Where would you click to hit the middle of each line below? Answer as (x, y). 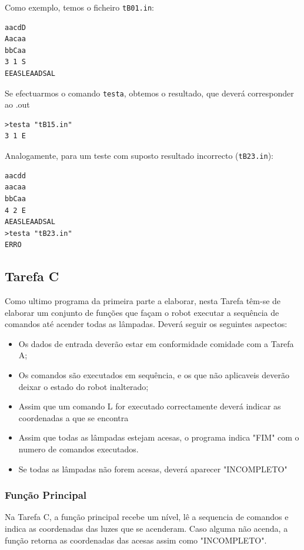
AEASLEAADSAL (30, 222)
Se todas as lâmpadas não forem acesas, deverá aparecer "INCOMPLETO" (153, 469)
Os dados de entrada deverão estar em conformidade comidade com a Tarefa (156, 343)
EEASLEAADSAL (30, 74)
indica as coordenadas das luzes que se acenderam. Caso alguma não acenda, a (146, 529)
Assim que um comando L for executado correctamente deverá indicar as (150, 406)
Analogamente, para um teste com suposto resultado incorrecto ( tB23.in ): (139, 156)
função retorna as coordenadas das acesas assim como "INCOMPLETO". (136, 540)
